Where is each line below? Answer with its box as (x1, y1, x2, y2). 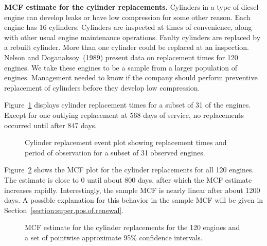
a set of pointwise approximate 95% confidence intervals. (25, 232, 203, 242)
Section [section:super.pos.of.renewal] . (4, 204, 124, 215)
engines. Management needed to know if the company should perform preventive (4, 72, 258, 83)
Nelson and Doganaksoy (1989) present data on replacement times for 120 (4, 51, 238, 62)
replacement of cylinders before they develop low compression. (4, 82, 200, 93)
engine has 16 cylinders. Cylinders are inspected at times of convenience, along (4, 22, 252, 32)
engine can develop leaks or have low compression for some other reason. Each (4, 11, 251, 22)
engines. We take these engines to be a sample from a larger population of (4, 62, 238, 73)
